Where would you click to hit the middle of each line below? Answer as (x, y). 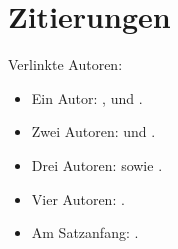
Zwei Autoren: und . (93, 131)
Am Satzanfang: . (85, 232)
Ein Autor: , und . (87, 97)
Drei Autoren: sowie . (97, 164)
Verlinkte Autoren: (65, 64)
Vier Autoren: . (78, 198)
